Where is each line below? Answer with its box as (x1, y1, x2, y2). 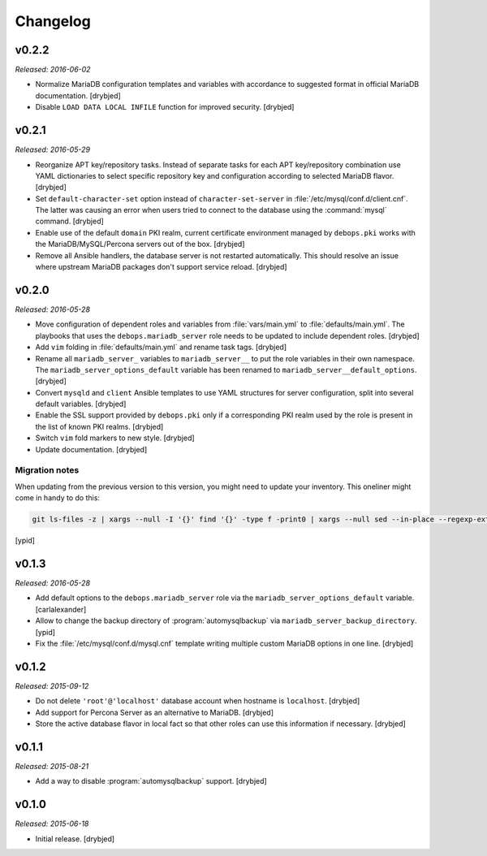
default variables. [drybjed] (35, 399, 127, 409)
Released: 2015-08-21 (15, 761, 89, 771)
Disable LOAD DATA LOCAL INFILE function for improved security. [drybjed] (35, 102, 295, 112)
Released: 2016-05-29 (15, 145, 91, 154)
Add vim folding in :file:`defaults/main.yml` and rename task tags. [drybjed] (35, 342, 287, 352)
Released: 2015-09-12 (15, 681, 89, 690)
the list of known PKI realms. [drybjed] (35, 422, 164, 431)
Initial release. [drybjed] (35, 833, 115, 844)
